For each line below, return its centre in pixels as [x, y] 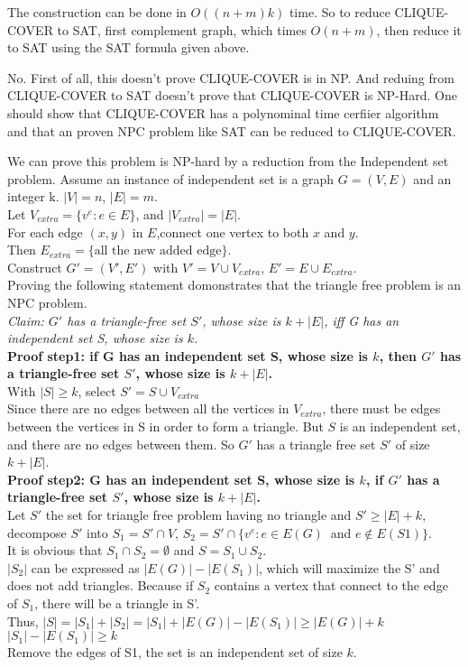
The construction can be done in [97, 12]
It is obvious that [55, 550]
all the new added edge [158, 251]
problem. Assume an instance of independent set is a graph [171, 178]
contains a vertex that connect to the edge [331, 585]
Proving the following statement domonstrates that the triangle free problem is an [234, 285]
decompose [37, 532]
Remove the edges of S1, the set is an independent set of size [175, 652]
